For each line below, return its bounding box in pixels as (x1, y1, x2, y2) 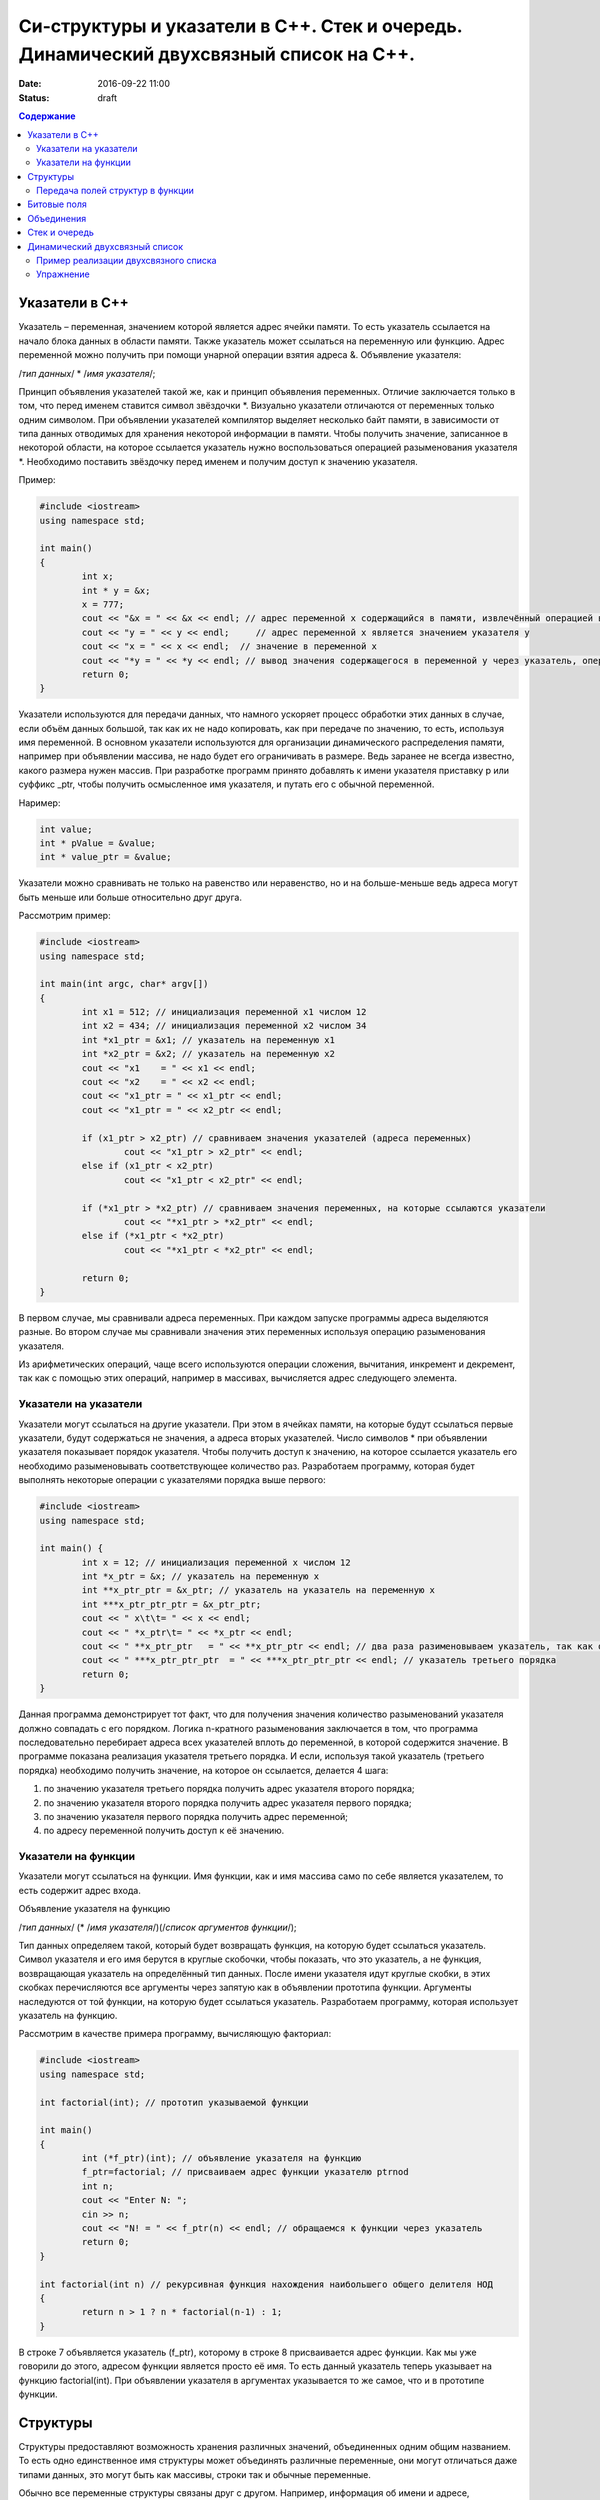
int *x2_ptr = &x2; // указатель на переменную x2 (81, 1048, 335, 1060)
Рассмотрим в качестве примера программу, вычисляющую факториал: (18, 2028, 332, 2040)
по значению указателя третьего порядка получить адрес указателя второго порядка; (43, 1783, 415, 1795)
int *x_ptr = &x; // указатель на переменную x (81, 1571, 320, 1582)
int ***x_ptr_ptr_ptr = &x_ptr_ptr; (81, 1598, 262, 1610)
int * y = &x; (81, 585, 151, 596)
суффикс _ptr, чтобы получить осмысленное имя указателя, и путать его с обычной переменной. (18, 778, 435, 790)
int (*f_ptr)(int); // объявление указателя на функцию (81, 2153, 362, 2164)
